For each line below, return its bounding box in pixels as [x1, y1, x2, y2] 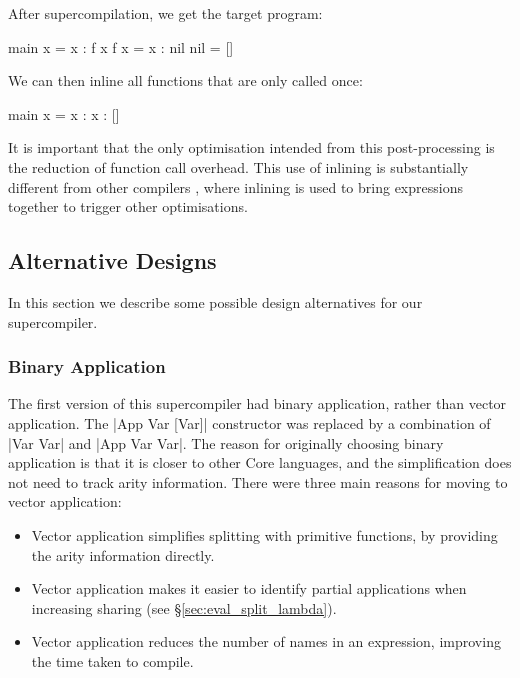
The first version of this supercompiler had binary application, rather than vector [8, 393, 507, 414]
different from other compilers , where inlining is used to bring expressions [8, 176, 463, 197]
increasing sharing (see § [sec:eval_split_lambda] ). [31, 597, 337, 618]
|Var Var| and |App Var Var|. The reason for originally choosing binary [8, 432, 444, 453]
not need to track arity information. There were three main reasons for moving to [8, 471, 508, 492]
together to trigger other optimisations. [8, 196, 248, 217]
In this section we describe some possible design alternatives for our [8, 291, 423, 312]
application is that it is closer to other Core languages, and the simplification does [8, 452, 512, 473]
